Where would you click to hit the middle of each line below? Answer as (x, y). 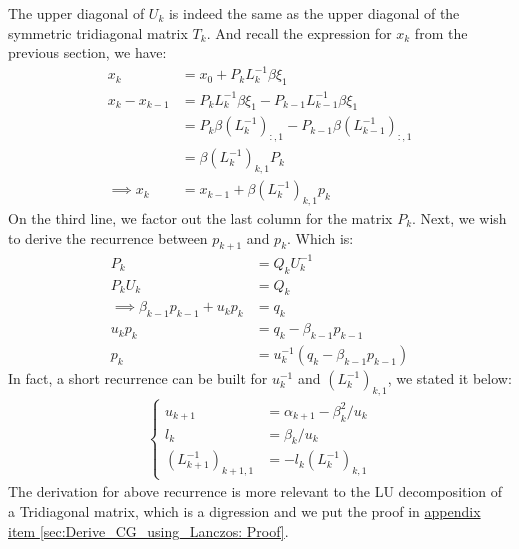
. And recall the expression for (299, 32)
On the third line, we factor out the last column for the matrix (200, 217)
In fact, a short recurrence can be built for (138, 378)
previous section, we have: (87, 52)
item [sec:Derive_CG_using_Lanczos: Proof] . (148, 530)
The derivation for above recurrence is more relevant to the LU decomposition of (255, 491)
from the (441, 32)
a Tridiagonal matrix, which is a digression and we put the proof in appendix (244, 511)
